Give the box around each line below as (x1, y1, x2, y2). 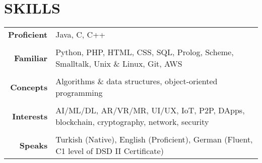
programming (55, 87, 103, 99)
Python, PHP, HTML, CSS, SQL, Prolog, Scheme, (55, 46, 234, 58)
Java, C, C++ (55, 29, 106, 41)
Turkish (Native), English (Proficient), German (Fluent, (55, 133, 253, 145)
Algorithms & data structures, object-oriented (55, 75, 218, 87)
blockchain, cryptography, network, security (55, 116, 209, 128)
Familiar (14, 52, 48, 64)
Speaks (19, 139, 48, 151)
